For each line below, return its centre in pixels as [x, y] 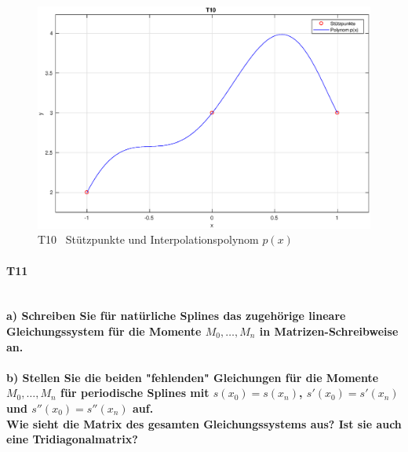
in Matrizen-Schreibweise [329, 331]
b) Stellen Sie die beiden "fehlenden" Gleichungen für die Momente [193, 377]
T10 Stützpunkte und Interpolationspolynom [148, 239]
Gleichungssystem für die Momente [104, 331]
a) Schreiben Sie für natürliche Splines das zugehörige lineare [176, 316]
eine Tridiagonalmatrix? [72, 439]
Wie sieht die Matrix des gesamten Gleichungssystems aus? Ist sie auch [204, 423]
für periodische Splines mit [135, 393]
